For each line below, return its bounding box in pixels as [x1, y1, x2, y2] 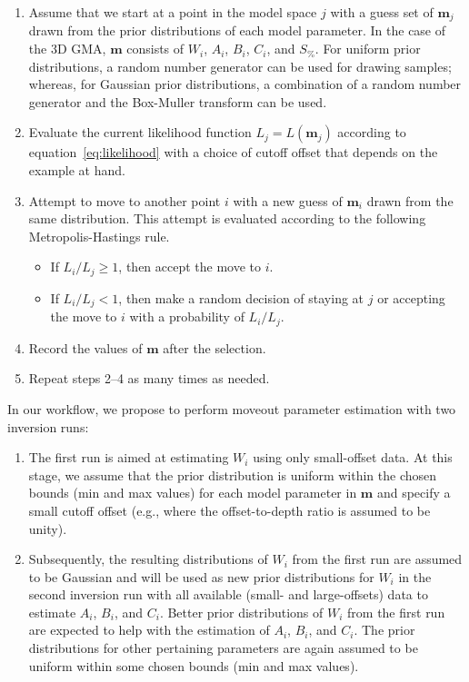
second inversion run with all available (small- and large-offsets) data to [28, 585, 428, 604]
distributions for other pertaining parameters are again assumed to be [28, 638, 418, 657]
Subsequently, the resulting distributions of [28, 549, 268, 568]
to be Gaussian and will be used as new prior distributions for [28, 567, 374, 586]
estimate [28, 602, 76, 621]
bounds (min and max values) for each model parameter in [28, 483, 357, 502]
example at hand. [28, 161, 125, 180]
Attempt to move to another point [28, 191, 221, 210]
